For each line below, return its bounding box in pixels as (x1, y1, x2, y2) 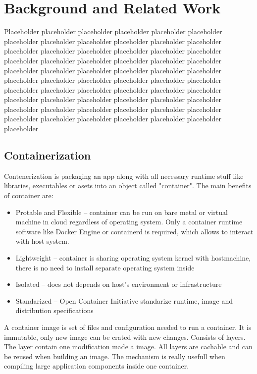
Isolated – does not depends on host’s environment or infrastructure (15, 279, 222, 289)
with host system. (15, 236, 69, 246)
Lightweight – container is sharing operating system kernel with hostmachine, (15, 253, 251, 263)
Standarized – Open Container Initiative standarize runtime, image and (15, 295, 233, 306)
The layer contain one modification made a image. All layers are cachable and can (4, 341, 253, 352)
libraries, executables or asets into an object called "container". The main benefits (4, 180, 252, 191)
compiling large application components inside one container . (4, 361, 189, 371)
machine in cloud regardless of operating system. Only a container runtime (15, 216, 243, 227)
